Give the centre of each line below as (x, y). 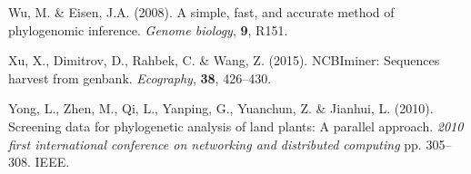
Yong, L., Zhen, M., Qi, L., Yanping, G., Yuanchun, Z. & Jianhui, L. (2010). (221, 108)
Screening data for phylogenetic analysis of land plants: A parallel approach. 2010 (236, 126)
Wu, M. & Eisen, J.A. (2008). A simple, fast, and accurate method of (201, 12)
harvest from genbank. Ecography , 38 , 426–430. (140, 77)
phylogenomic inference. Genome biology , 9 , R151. (148, 29)
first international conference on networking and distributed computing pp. (215, 144)
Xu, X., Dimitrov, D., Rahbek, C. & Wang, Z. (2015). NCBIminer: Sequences (224, 60)
